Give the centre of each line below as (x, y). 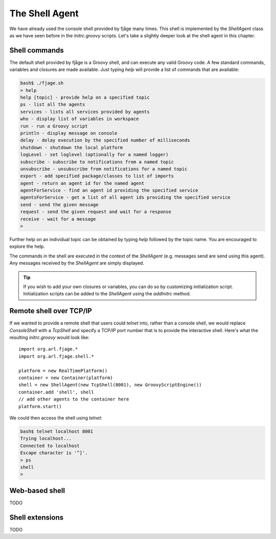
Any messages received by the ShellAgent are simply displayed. (77, 263)
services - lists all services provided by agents (85, 112)
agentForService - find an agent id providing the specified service (109, 191)
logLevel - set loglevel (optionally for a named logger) (94, 155)
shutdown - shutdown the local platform (71, 147)
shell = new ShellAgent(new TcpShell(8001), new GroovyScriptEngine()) (110, 385)
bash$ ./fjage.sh (42, 83)
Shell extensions (37, 517)
